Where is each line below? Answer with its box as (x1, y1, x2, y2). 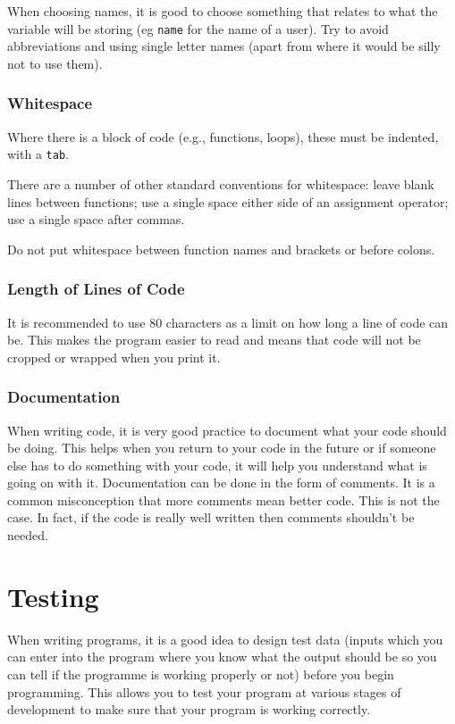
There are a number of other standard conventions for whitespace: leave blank (7, 174, 434, 193)
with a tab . (7, 145, 69, 163)
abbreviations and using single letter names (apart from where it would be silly (7, 37, 441, 55)
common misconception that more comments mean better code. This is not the (7, 490, 440, 509)
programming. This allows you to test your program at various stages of (7, 682, 401, 701)
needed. (7, 526, 48, 545)
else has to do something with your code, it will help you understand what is (7, 455, 427, 474)
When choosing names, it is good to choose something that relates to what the (7, 2, 438, 20)
